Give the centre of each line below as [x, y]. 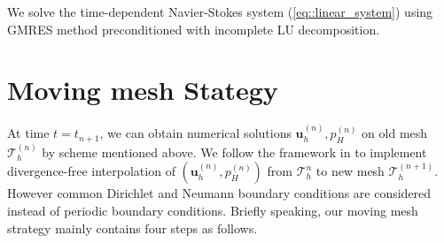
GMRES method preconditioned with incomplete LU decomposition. [194, 29]
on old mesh [395, 133]
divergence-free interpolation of [91, 171]
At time [28, 133]
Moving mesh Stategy [143, 90]
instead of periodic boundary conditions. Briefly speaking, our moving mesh [213, 210]
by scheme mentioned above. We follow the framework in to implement [234, 152]
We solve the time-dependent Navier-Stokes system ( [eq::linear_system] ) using [220, 11]
